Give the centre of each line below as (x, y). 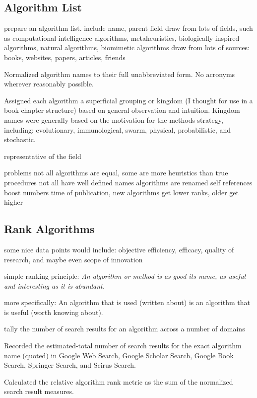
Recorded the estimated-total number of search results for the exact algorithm (123, 346)
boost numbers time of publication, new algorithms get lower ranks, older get (122, 192)
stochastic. (20, 139)
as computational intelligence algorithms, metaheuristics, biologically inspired (122, 38)
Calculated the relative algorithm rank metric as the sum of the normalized (119, 381)
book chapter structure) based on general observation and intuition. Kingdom (122, 110)
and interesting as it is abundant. (55, 285)
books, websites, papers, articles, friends (65, 57)
